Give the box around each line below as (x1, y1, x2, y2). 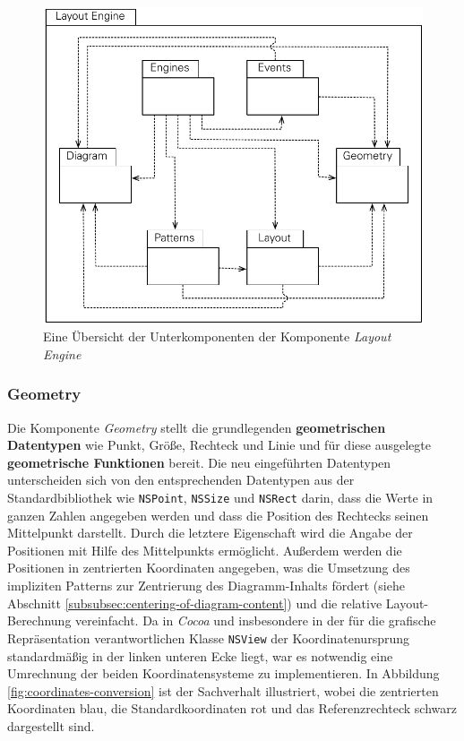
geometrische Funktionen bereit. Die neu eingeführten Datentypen (7, 452, 391, 471)
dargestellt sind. (7, 716, 95, 735)
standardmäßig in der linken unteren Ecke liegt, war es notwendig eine (7, 646, 393, 665)
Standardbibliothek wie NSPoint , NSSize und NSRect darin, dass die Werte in (7, 488, 434, 507)
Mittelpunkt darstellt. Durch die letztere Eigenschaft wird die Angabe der (7, 523, 413, 542)
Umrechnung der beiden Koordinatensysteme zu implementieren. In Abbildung (7, 664, 440, 683)
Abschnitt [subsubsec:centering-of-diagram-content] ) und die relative (7, 593, 382, 612)
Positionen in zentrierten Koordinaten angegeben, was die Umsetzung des (7, 558, 410, 577)
